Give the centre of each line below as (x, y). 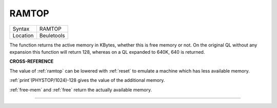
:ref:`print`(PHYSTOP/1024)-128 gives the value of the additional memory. (87, 80)
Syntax (21, 29)
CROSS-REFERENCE (32, 61)
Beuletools (52, 35)
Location (23, 35)
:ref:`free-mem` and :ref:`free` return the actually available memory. (81, 90)
